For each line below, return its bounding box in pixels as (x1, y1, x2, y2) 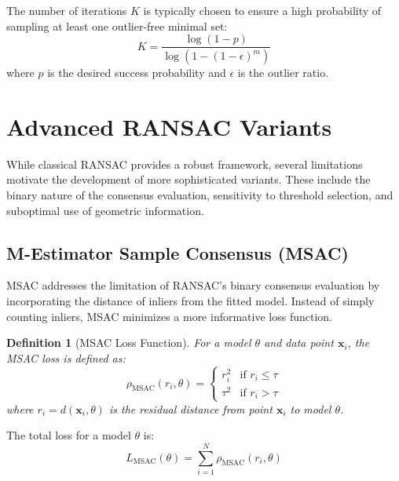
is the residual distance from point (108, 400, 273, 417)
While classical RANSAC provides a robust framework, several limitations (6, 155, 363, 172)
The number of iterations (6, 2, 127, 18)
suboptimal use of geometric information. (6, 202, 204, 218)
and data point (264, 334, 334, 351)
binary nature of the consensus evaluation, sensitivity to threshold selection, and (6, 187, 394, 202)
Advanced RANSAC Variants (6, 110, 332, 142)
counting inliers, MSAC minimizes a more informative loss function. (6, 308, 332, 324)
